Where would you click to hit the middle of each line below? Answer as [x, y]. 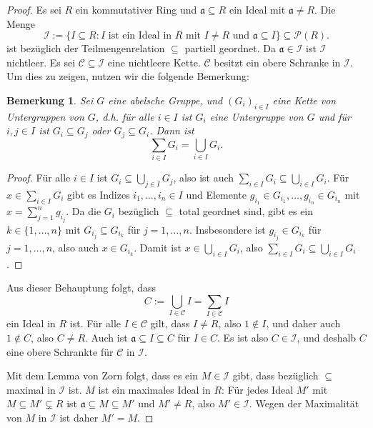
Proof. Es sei [34, 9]
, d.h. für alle [125, 116]
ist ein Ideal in [140, 36]
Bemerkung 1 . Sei [50, 100]
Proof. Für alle [39, 178]
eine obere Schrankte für [60, 351]
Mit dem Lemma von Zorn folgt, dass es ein [102, 375]
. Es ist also [243, 337]
